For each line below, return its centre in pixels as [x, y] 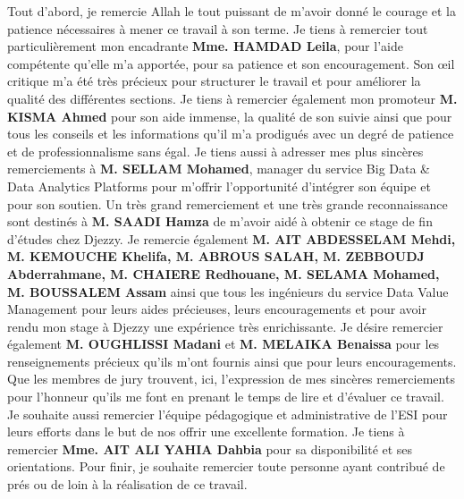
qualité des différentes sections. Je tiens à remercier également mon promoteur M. [232, 98]
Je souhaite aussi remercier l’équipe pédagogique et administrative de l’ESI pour [228, 414]
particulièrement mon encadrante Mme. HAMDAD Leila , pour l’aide [205, 46]
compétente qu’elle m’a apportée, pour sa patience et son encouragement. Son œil [231, 63]
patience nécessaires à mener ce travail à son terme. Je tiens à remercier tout [218, 28]
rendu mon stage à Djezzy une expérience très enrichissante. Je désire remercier [225, 326]
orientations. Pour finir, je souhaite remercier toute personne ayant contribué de [226, 466]
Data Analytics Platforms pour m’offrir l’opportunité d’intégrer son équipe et [219, 186]
